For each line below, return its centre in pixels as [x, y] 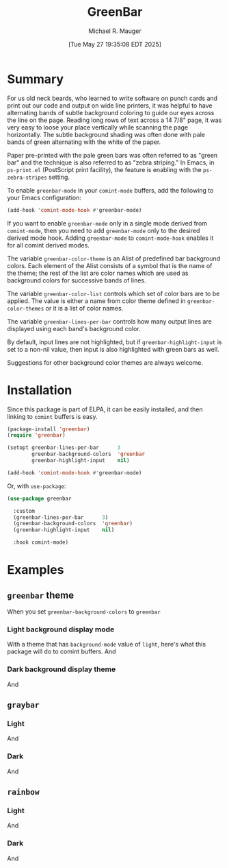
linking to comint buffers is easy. [52, 416]
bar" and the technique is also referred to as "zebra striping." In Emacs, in [111, 162]
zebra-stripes [27, 178]
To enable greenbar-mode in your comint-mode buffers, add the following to [110, 190]
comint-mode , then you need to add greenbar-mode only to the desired [104, 230]
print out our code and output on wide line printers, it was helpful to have [110, 105]
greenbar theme [40, 595]
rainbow [23, 792]
